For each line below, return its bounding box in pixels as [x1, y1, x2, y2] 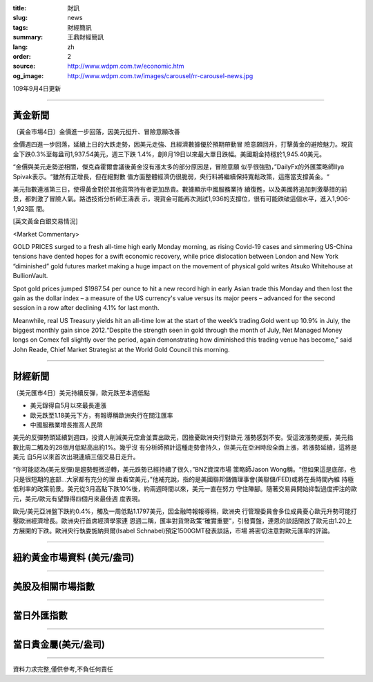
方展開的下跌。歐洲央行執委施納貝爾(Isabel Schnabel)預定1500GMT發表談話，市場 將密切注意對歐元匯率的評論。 [12, 526, 334, 535]
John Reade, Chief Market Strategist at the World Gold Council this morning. [12, 345, 231, 353]
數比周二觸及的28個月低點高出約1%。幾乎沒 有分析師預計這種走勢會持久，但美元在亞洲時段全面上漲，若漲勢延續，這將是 [12, 443, 357, 451]
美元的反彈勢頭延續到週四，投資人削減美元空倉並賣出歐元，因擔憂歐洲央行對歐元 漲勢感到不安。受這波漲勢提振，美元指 [12, 433, 354, 442]
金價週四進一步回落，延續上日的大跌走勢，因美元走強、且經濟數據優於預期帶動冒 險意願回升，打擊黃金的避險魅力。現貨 [12, 140, 354, 149]
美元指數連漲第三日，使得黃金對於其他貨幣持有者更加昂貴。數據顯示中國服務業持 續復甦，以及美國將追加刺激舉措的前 [12, 185, 347, 193]
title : [12, 4, 27, 12]
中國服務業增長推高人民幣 [30, 421, 103, 429]
